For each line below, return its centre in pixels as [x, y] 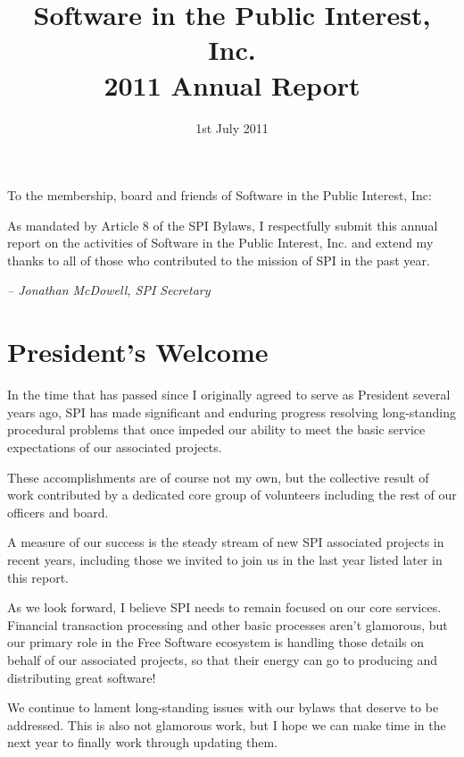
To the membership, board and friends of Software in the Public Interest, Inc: [220, 195]
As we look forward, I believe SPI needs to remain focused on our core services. [224, 607]
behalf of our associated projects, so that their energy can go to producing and [222, 659]
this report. [38, 577]
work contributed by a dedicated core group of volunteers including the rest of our [232, 495]
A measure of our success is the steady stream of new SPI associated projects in [226, 542]
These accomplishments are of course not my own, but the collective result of [218, 477]
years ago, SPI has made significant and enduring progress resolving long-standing [232, 412]
